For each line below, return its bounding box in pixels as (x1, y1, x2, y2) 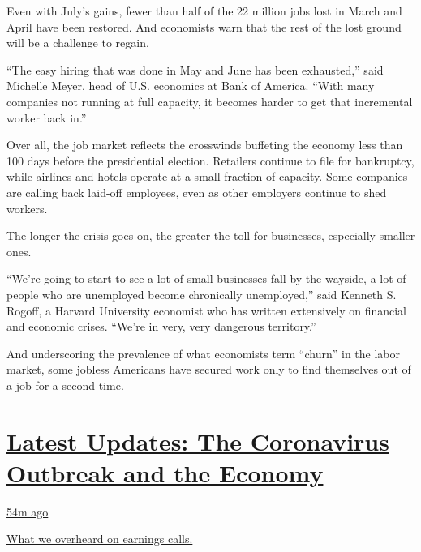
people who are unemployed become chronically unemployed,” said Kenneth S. (6, 285, 397, 302)
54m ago (6, 503, 49, 520)
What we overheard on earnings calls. (6, 530, 193, 547)
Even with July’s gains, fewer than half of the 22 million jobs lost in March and (6, 2, 402, 19)
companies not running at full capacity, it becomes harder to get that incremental (6, 92, 413, 109)
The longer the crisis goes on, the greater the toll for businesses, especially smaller (6, 227, 415, 244)
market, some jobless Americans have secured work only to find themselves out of (6, 361, 411, 378)
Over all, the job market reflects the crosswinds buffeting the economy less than (6, 136, 403, 153)
